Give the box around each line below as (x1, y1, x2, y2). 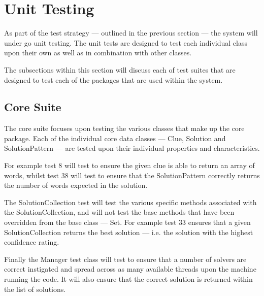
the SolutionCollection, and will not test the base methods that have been (4, 207, 235, 217)
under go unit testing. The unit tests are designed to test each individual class (4, 37, 247, 48)
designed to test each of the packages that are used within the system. (4, 74, 223, 85)
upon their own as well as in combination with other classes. (4, 47, 192, 58)
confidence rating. (4, 237, 59, 247)
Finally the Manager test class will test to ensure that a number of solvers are (4, 253, 247, 264)
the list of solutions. (4, 283, 66, 294)
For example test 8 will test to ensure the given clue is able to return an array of (4, 160, 255, 171)
